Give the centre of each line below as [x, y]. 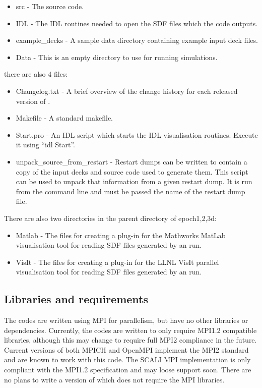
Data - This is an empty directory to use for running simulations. [117, 57]
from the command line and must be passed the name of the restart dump [130, 191]
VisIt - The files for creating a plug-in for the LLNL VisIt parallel [117, 262]
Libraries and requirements [76, 299]
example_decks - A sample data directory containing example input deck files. [137, 40]
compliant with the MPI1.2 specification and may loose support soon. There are [128, 370]
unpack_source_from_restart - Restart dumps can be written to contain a [132, 161]
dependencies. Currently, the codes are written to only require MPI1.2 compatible [130, 330]
